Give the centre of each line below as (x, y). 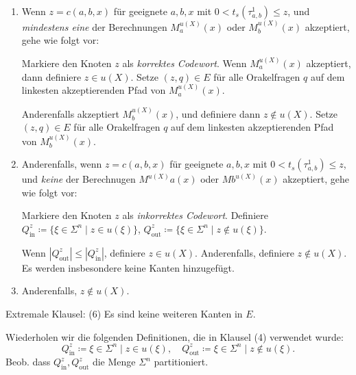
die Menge (114, 362)
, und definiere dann (218, 113)
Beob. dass (28, 362)
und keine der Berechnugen (79, 179)
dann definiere (51, 76)
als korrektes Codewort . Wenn (185, 63)
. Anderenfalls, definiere (245, 252)
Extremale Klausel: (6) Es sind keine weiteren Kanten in (124, 313)
